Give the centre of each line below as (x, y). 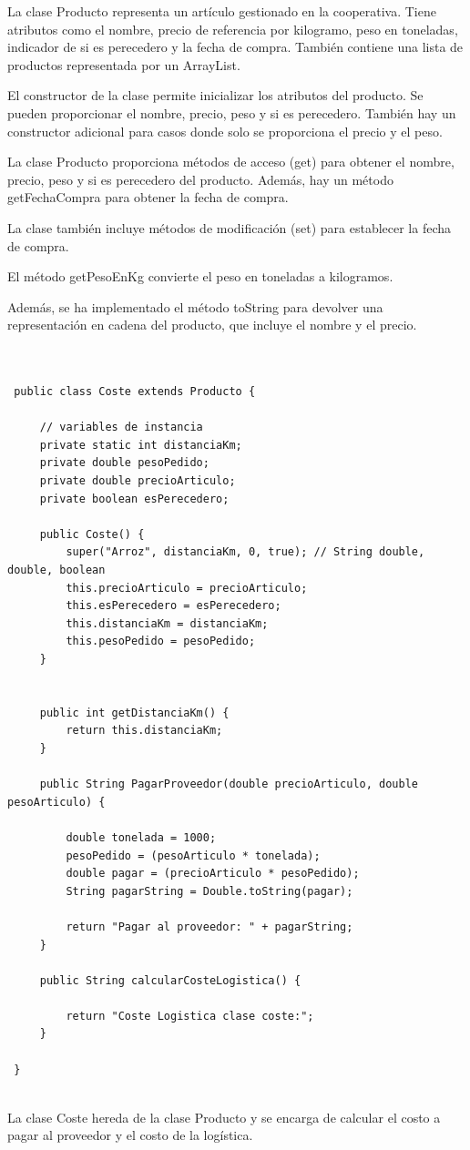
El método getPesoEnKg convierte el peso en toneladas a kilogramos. (200, 276)
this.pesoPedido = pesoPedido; (161, 641)
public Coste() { (92, 534)
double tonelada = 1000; (141, 837)
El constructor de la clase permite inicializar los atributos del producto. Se (215, 95)
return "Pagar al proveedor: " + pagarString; (209, 926)
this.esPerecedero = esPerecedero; (174, 606)
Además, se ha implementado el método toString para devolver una (195, 306)
